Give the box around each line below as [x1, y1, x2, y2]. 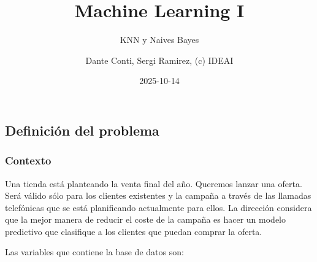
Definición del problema [5, 120, 159, 139]
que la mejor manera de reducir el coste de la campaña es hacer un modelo [5, 213, 286, 226]
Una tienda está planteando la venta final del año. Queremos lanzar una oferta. [5, 177, 302, 190]
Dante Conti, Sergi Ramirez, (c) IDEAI [85, 53, 234, 66]
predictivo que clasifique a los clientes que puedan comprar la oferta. [5, 225, 262, 237]
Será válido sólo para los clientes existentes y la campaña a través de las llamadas [5, 189, 311, 202]
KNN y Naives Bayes [120, 33, 199, 46]
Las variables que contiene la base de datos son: [5, 245, 184, 258]
